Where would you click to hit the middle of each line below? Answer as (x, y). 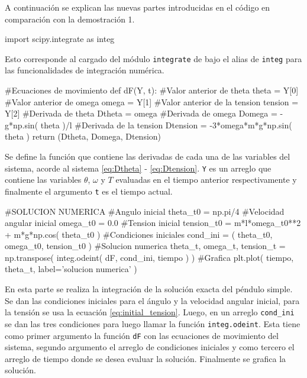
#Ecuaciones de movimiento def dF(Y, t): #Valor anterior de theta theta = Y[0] (152, 90)
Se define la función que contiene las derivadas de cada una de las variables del (148, 156)
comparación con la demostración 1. (70, 19)
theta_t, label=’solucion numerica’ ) (71, 269)
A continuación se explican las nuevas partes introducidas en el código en (138, 7)
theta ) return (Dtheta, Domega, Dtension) (83, 136)
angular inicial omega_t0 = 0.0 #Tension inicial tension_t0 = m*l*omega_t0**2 (153, 223)
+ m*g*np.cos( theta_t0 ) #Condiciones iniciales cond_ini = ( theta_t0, (139, 234)
